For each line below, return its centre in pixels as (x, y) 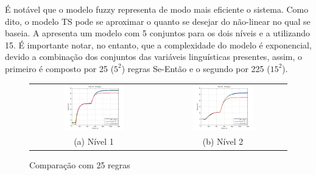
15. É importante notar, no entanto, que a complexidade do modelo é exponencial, (158, 45)
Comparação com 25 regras (80, 164)
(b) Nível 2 (223, 141)
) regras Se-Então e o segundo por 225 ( (196, 68)
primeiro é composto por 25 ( (60, 68)
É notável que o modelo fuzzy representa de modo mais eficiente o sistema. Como (157, 9)
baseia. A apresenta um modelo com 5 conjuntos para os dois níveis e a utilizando (158, 33)
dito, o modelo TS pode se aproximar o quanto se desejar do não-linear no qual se (158, 21)
